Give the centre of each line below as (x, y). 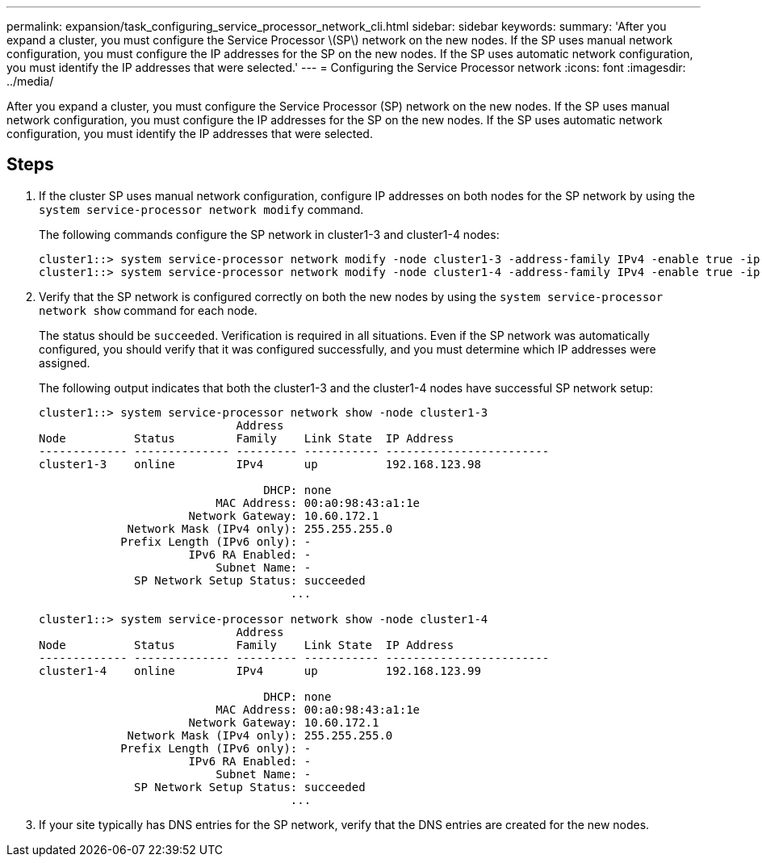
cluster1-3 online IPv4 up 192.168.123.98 (260, 464)
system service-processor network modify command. (201, 209)
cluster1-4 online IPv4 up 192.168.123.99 (260, 670)
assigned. (65, 362)
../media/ (30, 81)
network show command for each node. (148, 310)
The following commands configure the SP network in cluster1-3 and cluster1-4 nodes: (269, 234)
